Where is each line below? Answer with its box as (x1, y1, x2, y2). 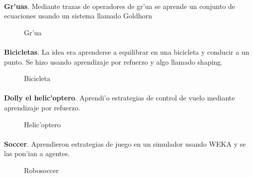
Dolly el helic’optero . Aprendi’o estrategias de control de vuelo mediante (4, 92, 235, 103)
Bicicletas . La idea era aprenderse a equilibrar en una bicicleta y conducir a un (4, 46, 250, 57)
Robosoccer (24, 165, 59, 175)
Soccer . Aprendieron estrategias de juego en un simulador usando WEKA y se (4, 138, 246, 149)
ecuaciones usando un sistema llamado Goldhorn (4, 10, 152, 21)
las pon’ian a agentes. (4, 148, 70, 159)
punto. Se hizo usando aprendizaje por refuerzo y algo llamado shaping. (4, 56, 223, 67)
